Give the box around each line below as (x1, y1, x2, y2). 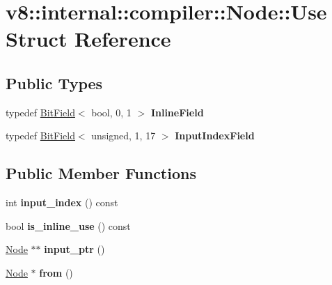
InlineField (150, 105, 204, 119)
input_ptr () (44, 242, 105, 256)
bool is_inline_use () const (6, 218, 131, 233)
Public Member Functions (6, 162, 196, 184)
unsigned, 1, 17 (91, 128, 156, 143)
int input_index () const (6, 195, 118, 210)
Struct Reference (6, 24, 171, 53)
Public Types (6, 72, 103, 93)
